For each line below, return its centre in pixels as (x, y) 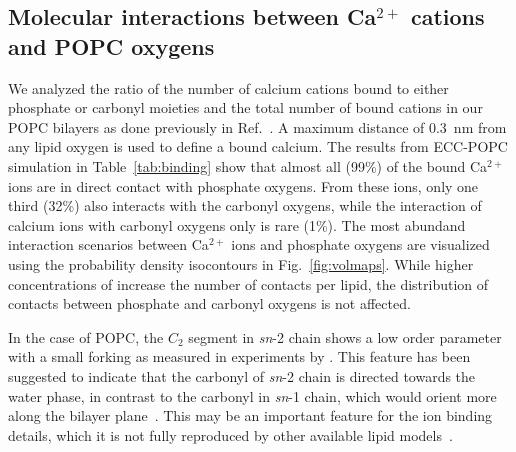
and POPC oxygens (111, 45)
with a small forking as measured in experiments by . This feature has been (239, 356)
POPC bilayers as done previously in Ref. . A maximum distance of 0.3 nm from (257, 126)
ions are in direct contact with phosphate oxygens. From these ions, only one (243, 185)
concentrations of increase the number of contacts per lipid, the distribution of (248, 283)
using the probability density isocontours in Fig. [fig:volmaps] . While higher (241, 263)
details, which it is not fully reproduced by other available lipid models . (230, 434)
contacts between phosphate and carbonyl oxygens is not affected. (209, 303)
